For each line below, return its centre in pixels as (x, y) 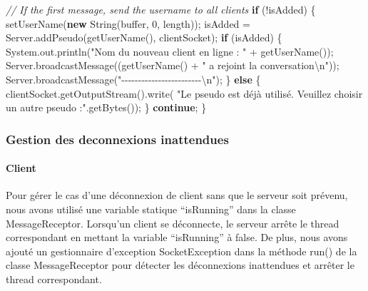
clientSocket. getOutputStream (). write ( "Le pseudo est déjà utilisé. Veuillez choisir (184, 93)
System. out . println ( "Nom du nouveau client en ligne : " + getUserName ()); (170, 51)
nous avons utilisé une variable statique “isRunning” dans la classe (151, 209)
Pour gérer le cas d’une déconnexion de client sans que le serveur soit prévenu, (177, 195)
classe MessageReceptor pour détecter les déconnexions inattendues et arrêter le (180, 265)
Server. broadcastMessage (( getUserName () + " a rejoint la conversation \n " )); (173, 65)
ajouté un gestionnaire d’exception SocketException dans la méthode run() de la (182, 251)
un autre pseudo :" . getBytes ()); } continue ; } (106, 107)
